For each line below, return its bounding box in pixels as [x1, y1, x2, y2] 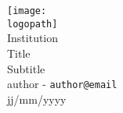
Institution [7, 30, 59, 46]
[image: [7, 5, 47, 16]
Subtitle [7, 60, 45, 76]
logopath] [7, 18, 58, 30]
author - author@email [7, 76, 118, 92]
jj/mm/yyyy [7, 90, 67, 107]
